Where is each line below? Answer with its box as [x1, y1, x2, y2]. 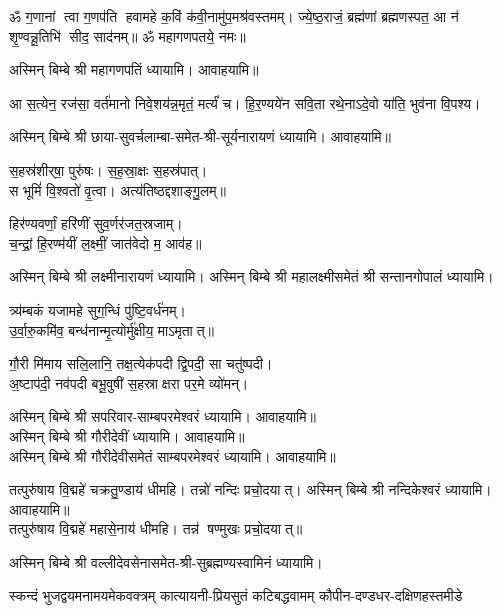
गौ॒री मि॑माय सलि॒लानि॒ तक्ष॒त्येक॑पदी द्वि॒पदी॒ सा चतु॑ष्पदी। [9, 353, 273, 374]
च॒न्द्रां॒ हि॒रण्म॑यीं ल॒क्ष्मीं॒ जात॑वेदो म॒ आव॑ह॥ [9, 232, 202, 253]
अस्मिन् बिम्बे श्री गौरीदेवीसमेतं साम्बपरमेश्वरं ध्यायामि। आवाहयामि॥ [9, 445, 336, 466]
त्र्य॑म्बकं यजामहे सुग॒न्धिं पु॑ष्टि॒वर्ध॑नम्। [9, 299, 186, 320]
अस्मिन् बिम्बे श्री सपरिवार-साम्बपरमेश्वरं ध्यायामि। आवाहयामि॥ [9, 406, 316, 427]
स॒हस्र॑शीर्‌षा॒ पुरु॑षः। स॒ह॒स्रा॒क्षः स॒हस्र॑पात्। [9, 159, 208, 180]
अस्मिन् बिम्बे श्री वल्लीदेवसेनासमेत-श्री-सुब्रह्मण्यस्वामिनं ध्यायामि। [9, 551, 323, 572]
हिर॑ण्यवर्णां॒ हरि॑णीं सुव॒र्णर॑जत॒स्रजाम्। [9, 213, 183, 234]
